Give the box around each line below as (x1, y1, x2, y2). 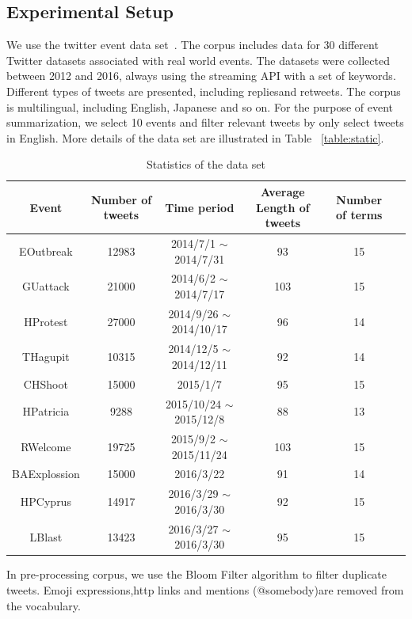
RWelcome (21, 438, 71, 454)
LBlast (29, 528, 63, 545)
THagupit (22, 348, 70, 365)
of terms (336, 207, 383, 223)
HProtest (24, 313, 68, 329)
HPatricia (22, 403, 70, 420)
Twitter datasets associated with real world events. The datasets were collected (6, 51, 390, 68)
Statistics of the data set (147, 156, 265, 173)
